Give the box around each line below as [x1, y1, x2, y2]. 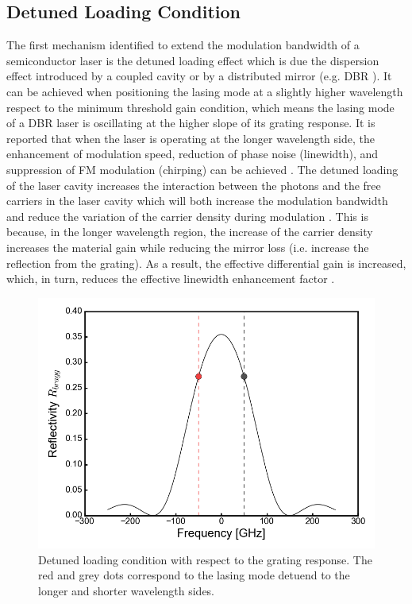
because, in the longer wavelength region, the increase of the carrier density [6, 223, 373, 240]
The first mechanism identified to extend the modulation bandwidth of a [6, 37, 360, 53]
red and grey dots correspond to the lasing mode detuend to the [38, 567, 350, 583]
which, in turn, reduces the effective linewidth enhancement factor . [6, 270, 335, 287]
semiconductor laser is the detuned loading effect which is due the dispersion [6, 52, 379, 68]
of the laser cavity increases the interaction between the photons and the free [6, 176, 381, 193]
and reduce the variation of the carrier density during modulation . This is [6, 207, 368, 224]
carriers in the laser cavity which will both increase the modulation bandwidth [6, 192, 388, 209]
